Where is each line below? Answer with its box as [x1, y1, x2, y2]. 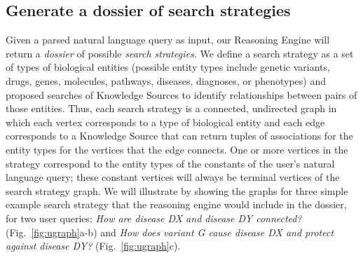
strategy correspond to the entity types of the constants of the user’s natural [6, 156, 335, 170]
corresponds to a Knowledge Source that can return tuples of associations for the [6, 128, 353, 143]
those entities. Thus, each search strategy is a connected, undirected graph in [6, 101, 337, 116]
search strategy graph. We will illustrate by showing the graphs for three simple [6, 183, 348, 198]
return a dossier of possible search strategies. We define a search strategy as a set [6, 46, 354, 60]
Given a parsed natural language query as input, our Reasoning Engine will [6, 32, 330, 47]
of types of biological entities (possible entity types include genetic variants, [6, 60, 330, 74]
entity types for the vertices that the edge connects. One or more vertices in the [6, 142, 348, 156]
